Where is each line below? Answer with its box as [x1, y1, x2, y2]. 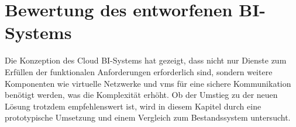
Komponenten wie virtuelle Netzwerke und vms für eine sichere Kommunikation [5, 77, 291, 89]
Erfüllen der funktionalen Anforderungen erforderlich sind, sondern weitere [5, 65, 273, 77]
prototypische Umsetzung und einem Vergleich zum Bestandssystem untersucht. [5, 111, 291, 124]
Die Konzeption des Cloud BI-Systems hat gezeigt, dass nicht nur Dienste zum [5, 54, 287, 66]
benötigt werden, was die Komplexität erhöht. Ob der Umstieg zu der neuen [5, 89, 278, 101]
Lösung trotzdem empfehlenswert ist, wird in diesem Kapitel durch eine [5, 100, 261, 112]
